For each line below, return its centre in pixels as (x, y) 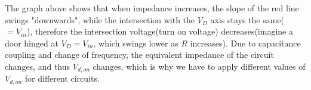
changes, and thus (38, 66)
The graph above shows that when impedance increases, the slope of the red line (152, 8)
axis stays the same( (247, 19)
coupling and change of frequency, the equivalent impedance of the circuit (139, 55)
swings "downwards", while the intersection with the (100, 19)
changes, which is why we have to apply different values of (199, 66)
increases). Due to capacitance (245, 43)
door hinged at (32, 43)
